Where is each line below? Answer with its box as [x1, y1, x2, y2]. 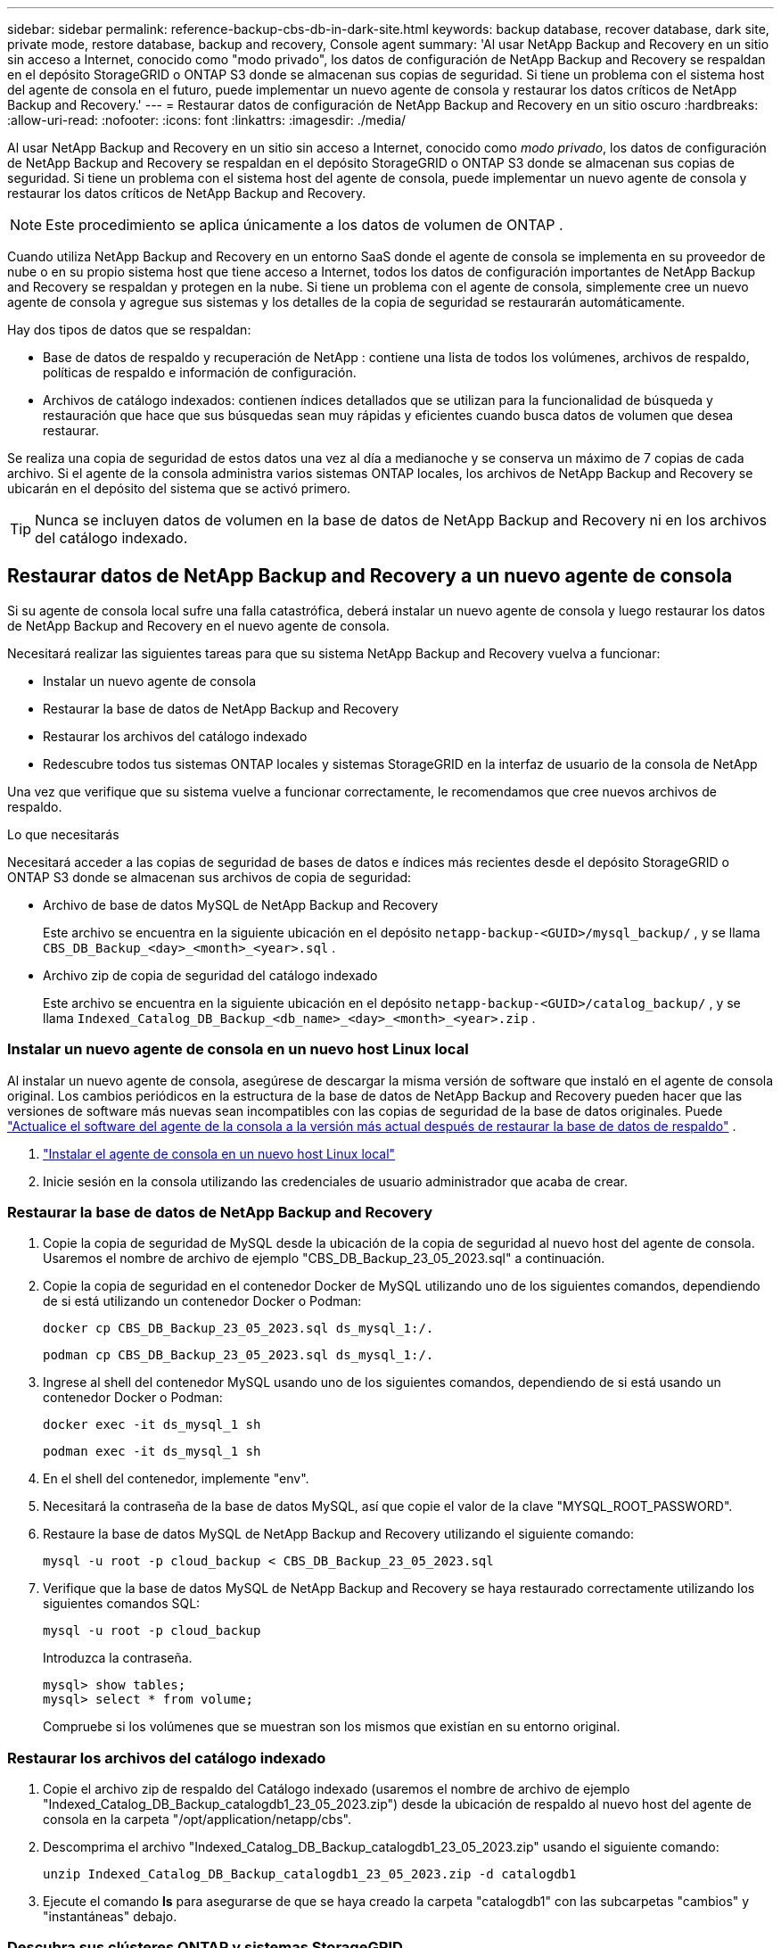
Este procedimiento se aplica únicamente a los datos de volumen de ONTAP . [45, 216, 563, 234]
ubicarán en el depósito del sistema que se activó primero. [7, 481, 351, 496]
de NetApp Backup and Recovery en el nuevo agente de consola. [7, 617, 390, 633]
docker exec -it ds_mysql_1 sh [43, 1417, 261, 1432]
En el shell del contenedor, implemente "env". [43, 1471, 309, 1487]
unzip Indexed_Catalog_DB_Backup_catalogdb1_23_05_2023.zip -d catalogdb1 [43, 1867, 577, 1882]
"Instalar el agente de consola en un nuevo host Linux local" [43, 1145, 396, 1161]
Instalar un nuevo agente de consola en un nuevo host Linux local [7, 1040, 469, 1059]
